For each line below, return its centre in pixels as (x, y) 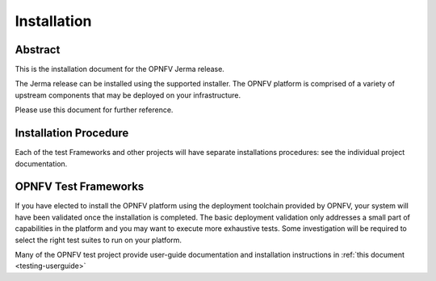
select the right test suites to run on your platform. (98, 240)
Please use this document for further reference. (94, 110)
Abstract (38, 50)
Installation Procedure (72, 133)
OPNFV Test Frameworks (80, 187)
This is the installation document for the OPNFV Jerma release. (120, 69)
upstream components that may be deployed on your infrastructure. (128, 95)
